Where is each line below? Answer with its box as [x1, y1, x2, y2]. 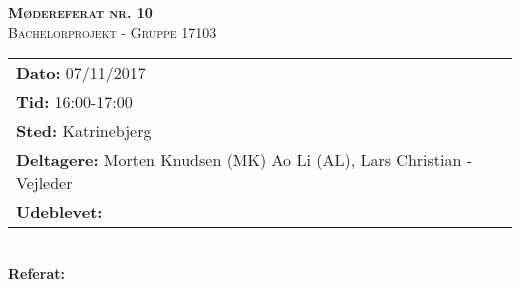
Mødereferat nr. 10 [8, 2, 153, 22]
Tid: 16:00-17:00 [16, 90, 133, 114]
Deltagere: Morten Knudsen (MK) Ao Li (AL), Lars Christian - [16, 148, 473, 172]
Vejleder [16, 171, 73, 195]
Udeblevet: [16, 200, 103, 224]
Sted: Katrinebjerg [16, 119, 152, 143]
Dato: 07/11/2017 [16, 61, 146, 85]
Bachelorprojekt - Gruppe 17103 [8, 21, 217, 42]
